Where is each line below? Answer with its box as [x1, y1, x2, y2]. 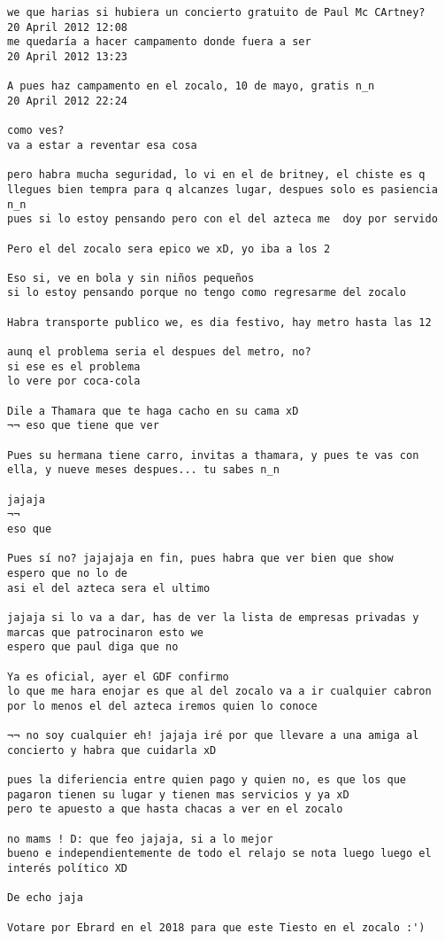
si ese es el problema [7, 360, 141, 373]
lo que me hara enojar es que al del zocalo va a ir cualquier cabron [7, 685, 432, 698]
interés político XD [7, 862, 128, 875]
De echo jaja [7, 891, 83, 905]
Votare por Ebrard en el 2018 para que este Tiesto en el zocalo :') [7, 921, 426, 934]
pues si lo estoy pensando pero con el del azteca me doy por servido [7, 213, 438, 226]
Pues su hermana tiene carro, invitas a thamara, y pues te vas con [7, 448, 419, 462]
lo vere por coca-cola [7, 375, 141, 388]
